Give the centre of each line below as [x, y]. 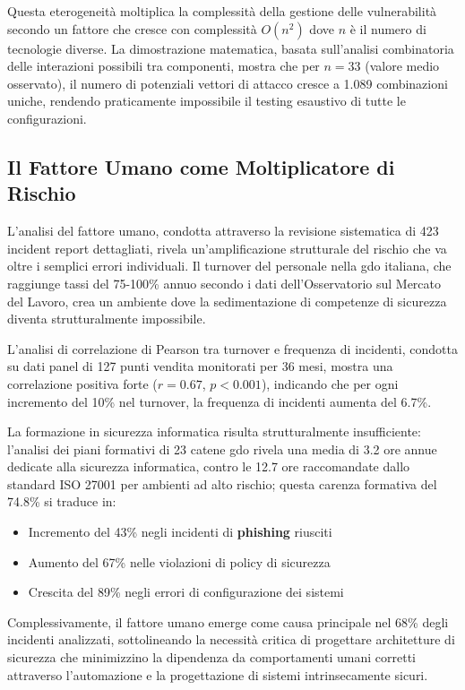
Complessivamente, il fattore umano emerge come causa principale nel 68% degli [228, 621]
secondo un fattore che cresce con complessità [132, 28]
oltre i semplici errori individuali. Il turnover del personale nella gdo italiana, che [229, 266]
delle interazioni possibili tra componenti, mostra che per [164, 66]
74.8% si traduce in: [62, 501]
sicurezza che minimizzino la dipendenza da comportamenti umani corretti [211, 657]
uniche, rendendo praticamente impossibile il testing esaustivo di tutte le [207, 101]
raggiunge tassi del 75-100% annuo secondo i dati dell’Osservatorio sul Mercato [224, 283]
